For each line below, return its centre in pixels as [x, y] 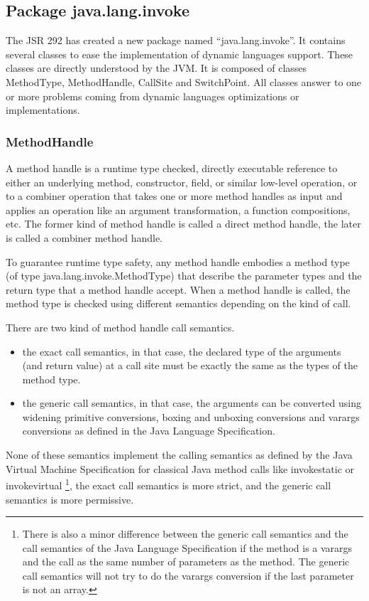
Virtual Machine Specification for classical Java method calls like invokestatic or [180, 468]
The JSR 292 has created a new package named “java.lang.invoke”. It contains [176, 40]
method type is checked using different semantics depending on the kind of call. [178, 303]
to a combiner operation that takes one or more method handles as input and [174, 196]
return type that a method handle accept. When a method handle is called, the [178, 289]
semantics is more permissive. [70, 499]
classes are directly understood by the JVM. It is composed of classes [156, 68]
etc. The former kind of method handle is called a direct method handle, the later [183, 224]
